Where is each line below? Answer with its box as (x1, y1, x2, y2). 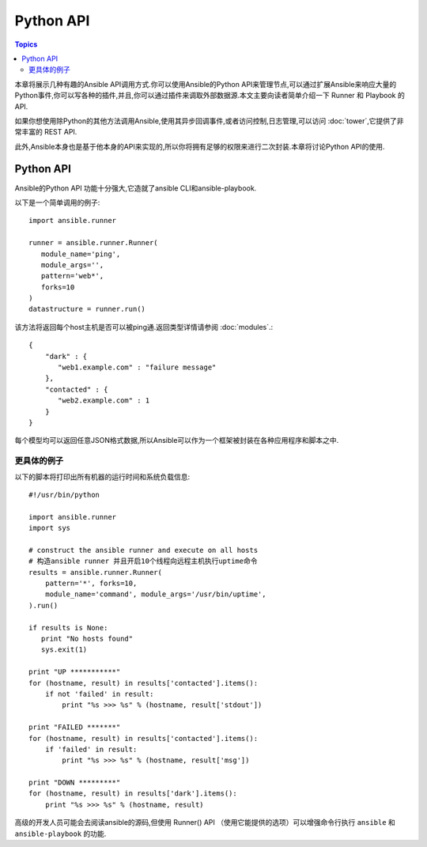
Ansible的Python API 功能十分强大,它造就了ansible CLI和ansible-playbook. (14, 183, 257, 193)
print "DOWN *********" (28, 778, 121, 787)
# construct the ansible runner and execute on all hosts (28, 546, 259, 554)
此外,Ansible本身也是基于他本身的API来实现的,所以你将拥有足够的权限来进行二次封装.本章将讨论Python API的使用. (14, 142, 385, 151)
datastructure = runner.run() (28, 304, 146, 314)
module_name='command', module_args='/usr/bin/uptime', (44, 590, 266, 599)
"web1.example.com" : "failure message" (58, 363, 217, 372)
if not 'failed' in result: (44, 689, 154, 698)
